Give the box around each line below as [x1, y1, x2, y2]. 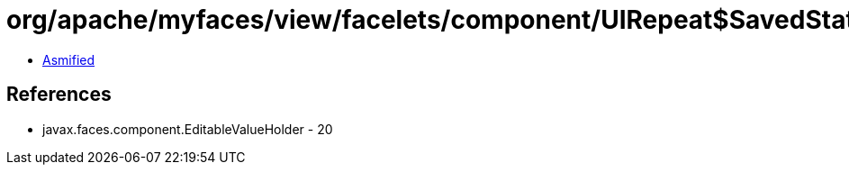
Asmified [42, 51, 95, 68]
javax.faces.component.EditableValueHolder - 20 [42, 121, 333, 137]
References [6, 83, 112, 106]
